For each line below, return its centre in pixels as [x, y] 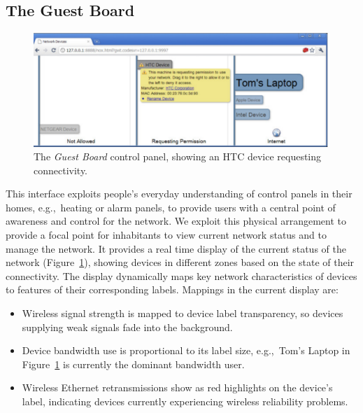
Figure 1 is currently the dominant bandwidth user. [133, 364]
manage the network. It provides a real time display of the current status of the [176, 248]
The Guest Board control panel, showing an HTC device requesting [178, 156]
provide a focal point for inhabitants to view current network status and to [166, 235]
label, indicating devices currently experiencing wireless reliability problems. [185, 401]
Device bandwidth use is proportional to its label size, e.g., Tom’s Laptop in [186, 350]
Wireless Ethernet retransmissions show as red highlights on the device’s [177, 387]
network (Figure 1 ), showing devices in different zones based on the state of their [180, 262]
